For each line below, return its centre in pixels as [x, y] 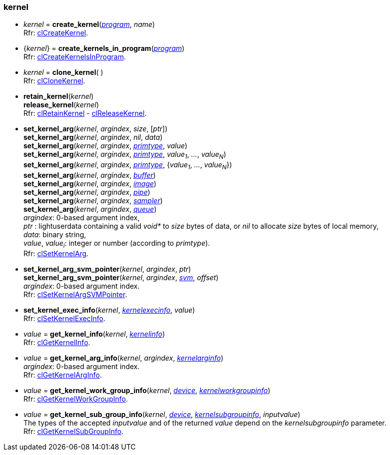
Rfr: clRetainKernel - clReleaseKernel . [85, 113]
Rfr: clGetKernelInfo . [57, 342]
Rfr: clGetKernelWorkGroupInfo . [76, 399]
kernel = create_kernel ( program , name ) [89, 24]
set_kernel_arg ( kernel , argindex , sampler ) [93, 200]
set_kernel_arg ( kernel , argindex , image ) [90, 183]
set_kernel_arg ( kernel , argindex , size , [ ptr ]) [96, 129]
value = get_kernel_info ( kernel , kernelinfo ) [94, 334]
